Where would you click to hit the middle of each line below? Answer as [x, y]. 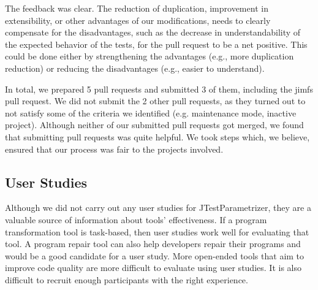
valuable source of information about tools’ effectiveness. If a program [136, 219]
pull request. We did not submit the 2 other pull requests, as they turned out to [155, 101]
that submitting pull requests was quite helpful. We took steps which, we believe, [157, 136]
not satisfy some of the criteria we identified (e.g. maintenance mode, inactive [151, 113]
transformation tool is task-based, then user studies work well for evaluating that [157, 231]
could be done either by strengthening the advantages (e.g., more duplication [150, 56]
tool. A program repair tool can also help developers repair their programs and [153, 244]
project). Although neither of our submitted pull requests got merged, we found [154, 125]
